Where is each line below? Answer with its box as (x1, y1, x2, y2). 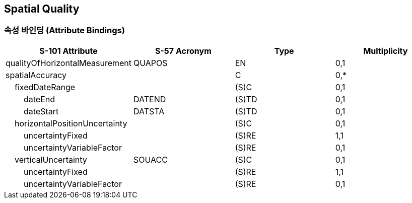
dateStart (24, 106, 59, 116)
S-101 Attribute (39, 45, 98, 56)
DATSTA (133, 106, 165, 116)
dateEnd (24, 94, 55, 104)
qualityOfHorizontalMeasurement (6, 57, 131, 68)
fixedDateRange (15, 82, 76, 92)
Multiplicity (363, 45, 408, 56)
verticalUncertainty (15, 154, 87, 165)
